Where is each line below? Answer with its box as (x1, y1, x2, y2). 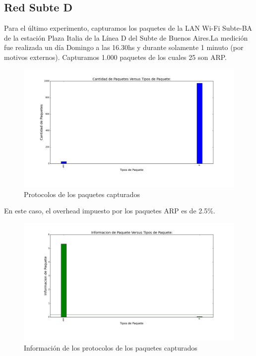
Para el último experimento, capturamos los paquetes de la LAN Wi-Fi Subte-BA (4, 23, 253, 33)
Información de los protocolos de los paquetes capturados (24, 342, 197, 353)
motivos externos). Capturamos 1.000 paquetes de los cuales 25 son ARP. (4, 51, 227, 62)
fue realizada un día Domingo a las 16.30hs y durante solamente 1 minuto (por (4, 42, 244, 52)
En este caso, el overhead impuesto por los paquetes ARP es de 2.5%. (4, 205, 215, 216)
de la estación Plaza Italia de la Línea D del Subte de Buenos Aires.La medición (4, 32, 248, 43)
